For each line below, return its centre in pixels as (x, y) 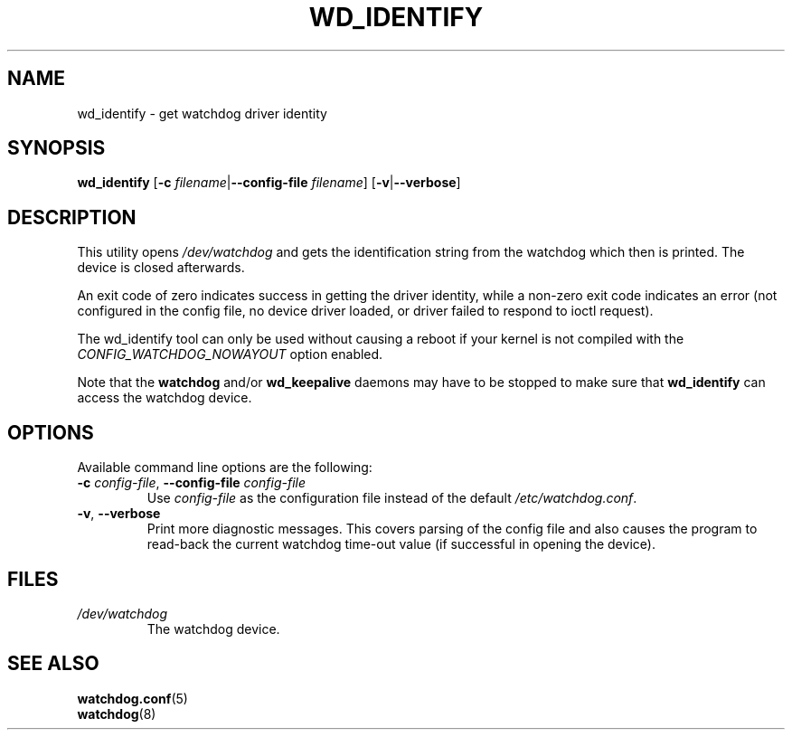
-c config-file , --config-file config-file (192, 483)
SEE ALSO (53, 664)
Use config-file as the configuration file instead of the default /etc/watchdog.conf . (392, 498)
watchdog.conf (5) (132, 698)
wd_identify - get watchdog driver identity (202, 113)
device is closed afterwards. (161, 268)
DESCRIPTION (72, 217)
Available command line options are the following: (225, 468)
